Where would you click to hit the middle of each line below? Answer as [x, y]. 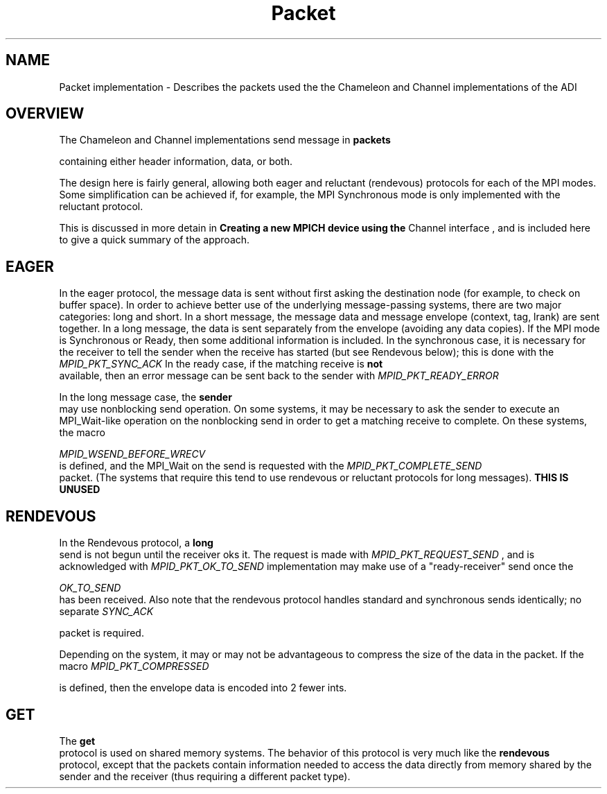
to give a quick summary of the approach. [155, 240]
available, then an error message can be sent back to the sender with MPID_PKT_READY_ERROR [279, 376]
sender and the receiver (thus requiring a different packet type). [205, 776]
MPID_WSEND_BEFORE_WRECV [132, 454]
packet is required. [102, 633]
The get [77, 741]
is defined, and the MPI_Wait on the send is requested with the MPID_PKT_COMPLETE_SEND [271, 466]
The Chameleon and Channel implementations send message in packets [225, 140]
